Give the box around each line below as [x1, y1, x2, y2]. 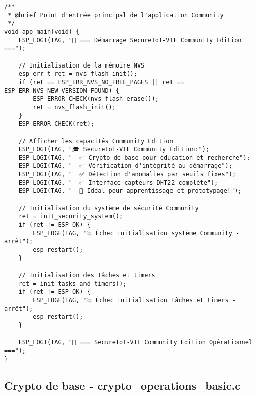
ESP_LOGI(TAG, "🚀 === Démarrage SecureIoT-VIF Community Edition [18, 36, 242, 44]
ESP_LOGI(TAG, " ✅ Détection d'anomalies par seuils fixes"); [18, 171, 236, 178]
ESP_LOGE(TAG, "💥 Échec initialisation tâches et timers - [33, 296, 236, 304]
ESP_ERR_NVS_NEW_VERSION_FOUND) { [4, 87, 120, 94]
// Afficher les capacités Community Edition [18, 137, 174, 145]
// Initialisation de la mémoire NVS [18, 61, 145, 69]
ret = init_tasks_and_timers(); [18, 280, 127, 287]
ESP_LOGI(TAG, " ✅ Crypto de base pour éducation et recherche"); [18, 154, 250, 161]
